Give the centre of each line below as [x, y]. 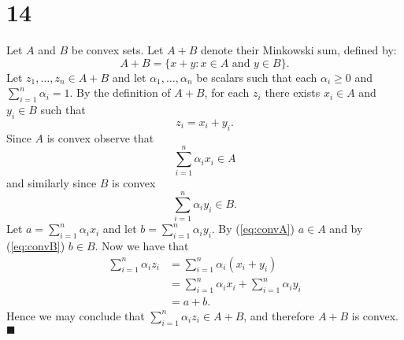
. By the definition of [120, 92]
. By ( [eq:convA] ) [253, 229]
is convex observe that [100, 137]
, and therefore [279, 315]
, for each [227, 92]
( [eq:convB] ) [36, 245]
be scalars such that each [257, 77]
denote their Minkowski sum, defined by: [298, 50]
